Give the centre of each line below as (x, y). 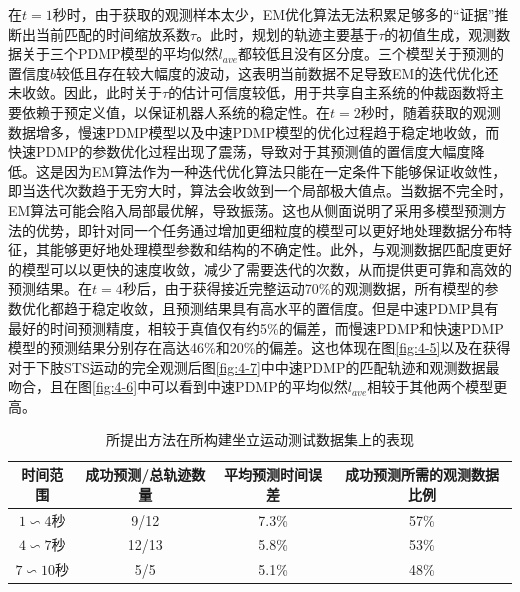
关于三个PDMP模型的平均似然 (120, 53)
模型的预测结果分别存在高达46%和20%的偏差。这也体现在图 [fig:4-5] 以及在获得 (259, 347)
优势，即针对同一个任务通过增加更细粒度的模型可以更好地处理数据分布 (266, 229)
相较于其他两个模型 (430, 386)
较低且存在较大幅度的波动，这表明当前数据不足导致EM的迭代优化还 (277, 72)
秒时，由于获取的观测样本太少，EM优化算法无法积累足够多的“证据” (273, 14)
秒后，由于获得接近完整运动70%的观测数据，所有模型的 (303, 288)
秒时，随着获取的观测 (430, 111)
